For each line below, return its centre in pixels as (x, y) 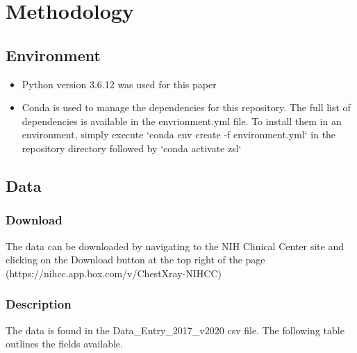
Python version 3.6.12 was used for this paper (119, 84)
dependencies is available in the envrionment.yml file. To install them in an (182, 121)
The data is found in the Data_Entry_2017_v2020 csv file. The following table (175, 330)
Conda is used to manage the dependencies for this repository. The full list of (186, 107)
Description (39, 304)
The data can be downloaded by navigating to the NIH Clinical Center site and (175, 246)
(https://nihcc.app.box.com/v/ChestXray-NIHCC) (114, 273)
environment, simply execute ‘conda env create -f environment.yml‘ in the (179, 134)
